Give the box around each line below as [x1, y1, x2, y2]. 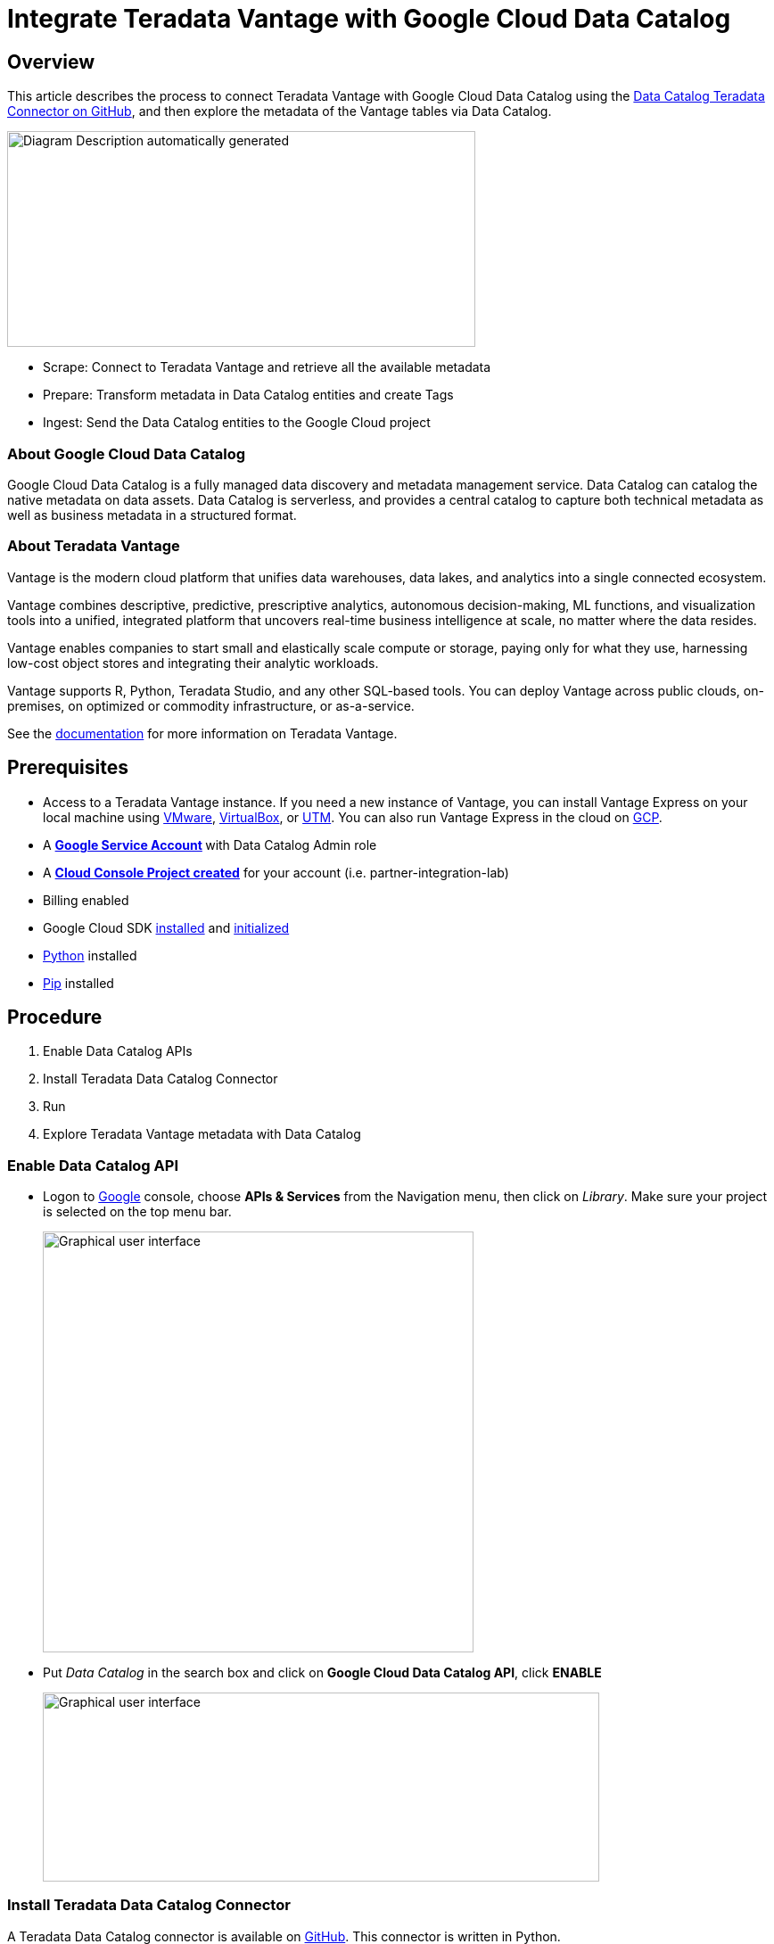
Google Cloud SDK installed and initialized [43, 919, 290, 935]
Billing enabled [43, 892, 129, 908]
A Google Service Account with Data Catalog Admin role [43, 836, 377, 853]
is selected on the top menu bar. [43, 1204, 232, 1220]
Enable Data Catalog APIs [43, 1043, 193, 1059]
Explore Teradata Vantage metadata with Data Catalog [43, 1126, 361, 1142]
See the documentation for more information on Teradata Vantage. [7, 725, 398, 741]
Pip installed [43, 975, 114, 991]
